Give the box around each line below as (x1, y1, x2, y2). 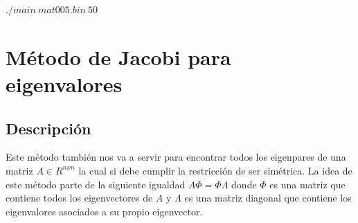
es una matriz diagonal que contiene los (184, 190, 352, 205)
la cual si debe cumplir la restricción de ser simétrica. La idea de (78, 163, 352, 177)
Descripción (6, 117, 91, 139)
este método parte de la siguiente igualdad (6, 177, 186, 191)
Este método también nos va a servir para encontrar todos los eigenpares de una (6, 150, 346, 164)
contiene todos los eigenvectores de (6, 190, 153, 205)
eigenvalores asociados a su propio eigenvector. (6, 204, 203, 218)
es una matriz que (269, 177, 346, 191)
